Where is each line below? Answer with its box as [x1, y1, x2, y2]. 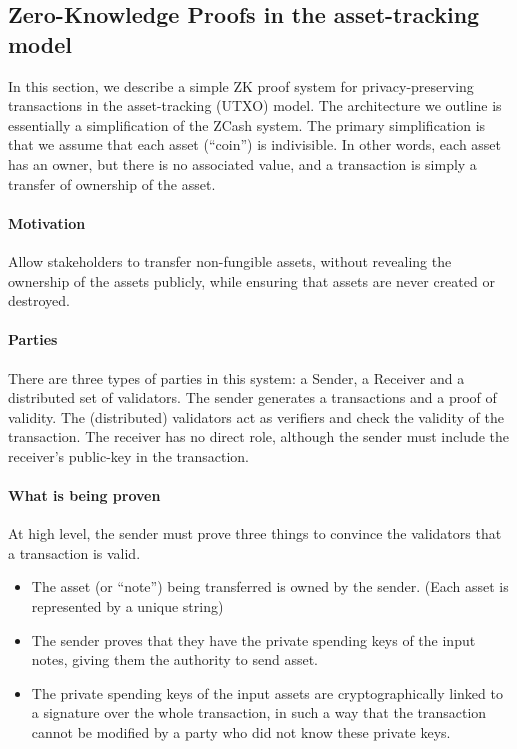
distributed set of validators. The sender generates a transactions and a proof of [8, 387, 497, 408]
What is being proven [8, 485, 161, 506]
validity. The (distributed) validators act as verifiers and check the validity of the [8, 406, 504, 427]
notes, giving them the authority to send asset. [31, 649, 318, 670]
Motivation [8, 212, 86, 233]
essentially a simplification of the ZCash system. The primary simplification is [8, 114, 486, 135]
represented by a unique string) [31, 596, 224, 617]
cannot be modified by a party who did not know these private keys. [31, 722, 451, 743]
